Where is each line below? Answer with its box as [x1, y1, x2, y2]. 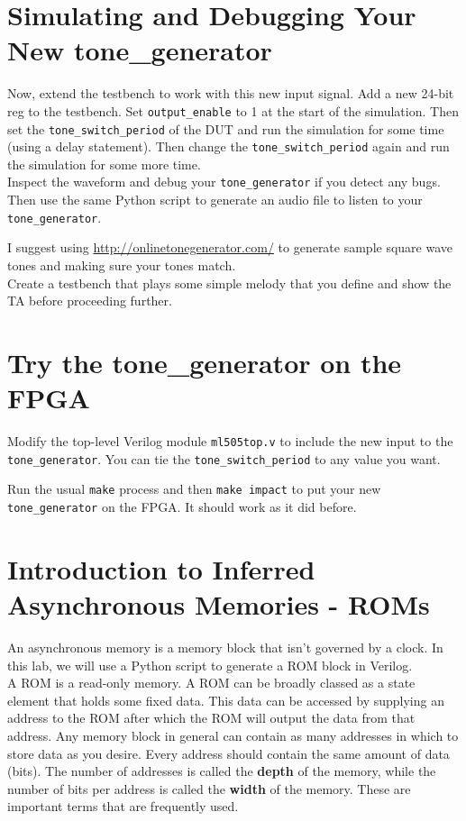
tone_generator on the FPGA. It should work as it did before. [7, 497, 357, 516]
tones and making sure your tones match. [7, 255, 236, 274]
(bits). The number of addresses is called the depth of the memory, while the [7, 762, 436, 780]
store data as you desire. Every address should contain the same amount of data [7, 743, 450, 762]
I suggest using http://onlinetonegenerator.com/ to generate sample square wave [7, 238, 453, 257]
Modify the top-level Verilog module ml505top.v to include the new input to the [7, 432, 453, 451]
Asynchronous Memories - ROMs [7, 586, 430, 623]
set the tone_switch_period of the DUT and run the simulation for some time [7, 119, 444, 138]
